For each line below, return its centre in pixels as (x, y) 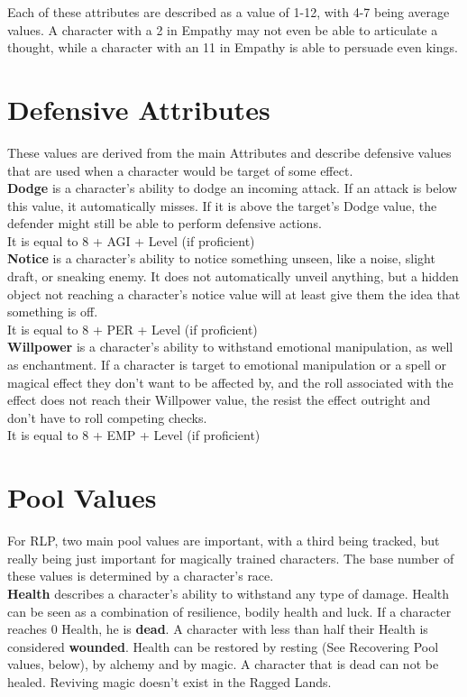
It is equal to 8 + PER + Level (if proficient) (133, 329)
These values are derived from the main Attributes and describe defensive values (229, 152)
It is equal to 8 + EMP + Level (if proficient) (134, 435)
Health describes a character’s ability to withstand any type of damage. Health (229, 593)
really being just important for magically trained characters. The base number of (231, 558)
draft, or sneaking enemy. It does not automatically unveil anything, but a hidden (233, 276)
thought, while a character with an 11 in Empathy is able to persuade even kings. (233, 47)
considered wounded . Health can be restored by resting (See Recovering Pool (223, 646)
